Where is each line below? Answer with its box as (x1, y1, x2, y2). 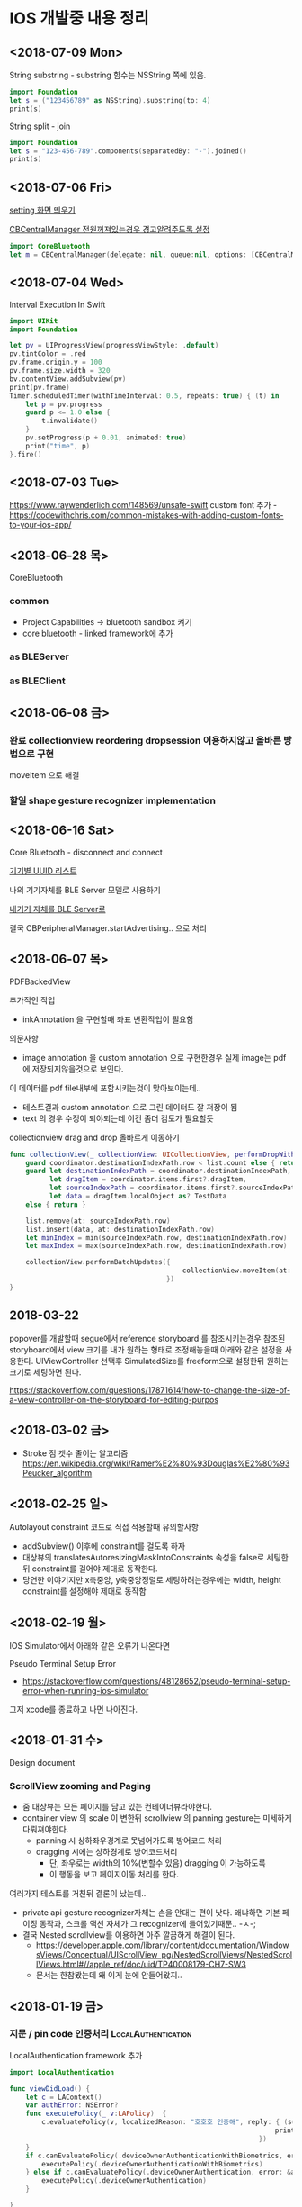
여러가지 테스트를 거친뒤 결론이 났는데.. (9, 1888, 147, 1899)
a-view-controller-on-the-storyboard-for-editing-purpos (9, 1394, 218, 1405)
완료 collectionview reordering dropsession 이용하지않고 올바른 (9, 734, 281, 746)
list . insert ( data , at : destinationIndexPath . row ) (25, 1225, 216, 1234)
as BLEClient (9, 674, 66, 687)
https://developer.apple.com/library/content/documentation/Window (35, 1940, 289, 1950)
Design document (9, 1757, 75, 1768)
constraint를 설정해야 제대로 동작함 (22, 1586, 147, 1596)
